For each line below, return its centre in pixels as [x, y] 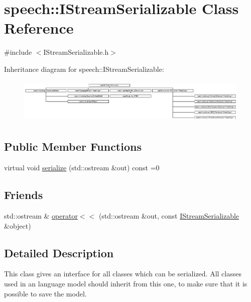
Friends [24, 195]
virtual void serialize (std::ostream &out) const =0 [82, 168]
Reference [39, 28]
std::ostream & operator [41, 215]
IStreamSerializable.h [76, 52]
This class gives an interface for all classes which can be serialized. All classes [123, 274]
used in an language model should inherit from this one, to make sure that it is [126, 283]
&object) [18, 225]
